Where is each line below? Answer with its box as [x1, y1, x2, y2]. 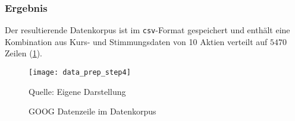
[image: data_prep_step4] [29, 68, 131, 77]
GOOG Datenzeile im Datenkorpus [29, 105, 156, 117]
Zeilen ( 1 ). [5, 47, 43, 59]
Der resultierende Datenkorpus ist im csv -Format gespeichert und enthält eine [5, 24, 290, 36]
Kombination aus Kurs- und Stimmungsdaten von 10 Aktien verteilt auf [5, 35, 268, 47]
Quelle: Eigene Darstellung [29, 85, 126, 97]
